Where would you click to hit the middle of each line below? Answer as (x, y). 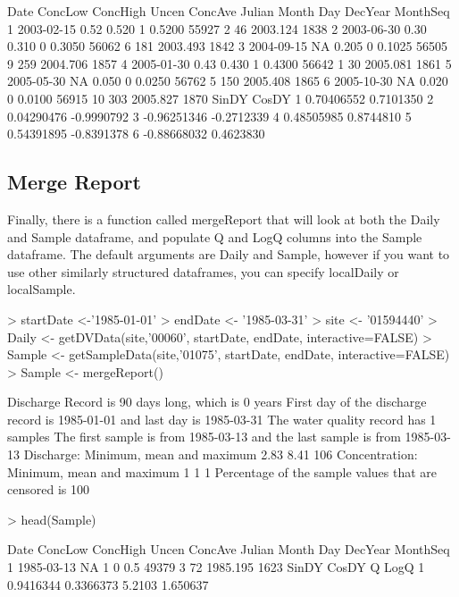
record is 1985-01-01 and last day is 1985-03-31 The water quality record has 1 (222, 419)
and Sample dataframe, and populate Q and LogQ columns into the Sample (215, 236)
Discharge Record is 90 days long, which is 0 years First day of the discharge (217, 402)
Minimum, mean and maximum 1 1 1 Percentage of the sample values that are (222, 471)
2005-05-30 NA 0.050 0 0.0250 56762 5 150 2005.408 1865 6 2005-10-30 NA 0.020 (228, 81)
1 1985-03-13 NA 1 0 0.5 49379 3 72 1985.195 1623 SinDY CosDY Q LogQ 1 (216, 567)
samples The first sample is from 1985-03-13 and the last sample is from (204, 437)
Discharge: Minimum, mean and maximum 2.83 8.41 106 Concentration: (221, 454)
